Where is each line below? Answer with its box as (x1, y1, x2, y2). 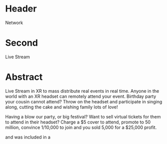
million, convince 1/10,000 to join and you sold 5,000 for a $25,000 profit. (5, 124, 157, 130)
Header (5, 3, 37, 15)
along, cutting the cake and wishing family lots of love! (5, 104, 118, 110)
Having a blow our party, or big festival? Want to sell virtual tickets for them (5, 113, 161, 119)
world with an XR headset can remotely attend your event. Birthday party (5, 93, 156, 99)
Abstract (5, 71, 43, 83)
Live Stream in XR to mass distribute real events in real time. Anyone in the (5, 88, 159, 94)
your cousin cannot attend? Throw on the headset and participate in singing (5, 98, 162, 104)
